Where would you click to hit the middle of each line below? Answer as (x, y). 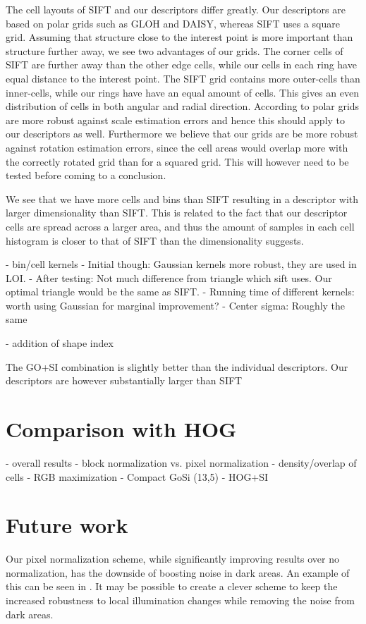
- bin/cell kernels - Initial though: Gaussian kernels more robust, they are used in (181, 264)
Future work (67, 525)
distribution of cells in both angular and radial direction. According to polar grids (183, 106)
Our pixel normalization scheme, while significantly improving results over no (173, 559)
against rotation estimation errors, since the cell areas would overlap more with (177, 147)
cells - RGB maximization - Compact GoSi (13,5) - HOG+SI (137, 476)
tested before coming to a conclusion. (86, 175)
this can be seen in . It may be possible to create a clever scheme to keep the (172, 586)
